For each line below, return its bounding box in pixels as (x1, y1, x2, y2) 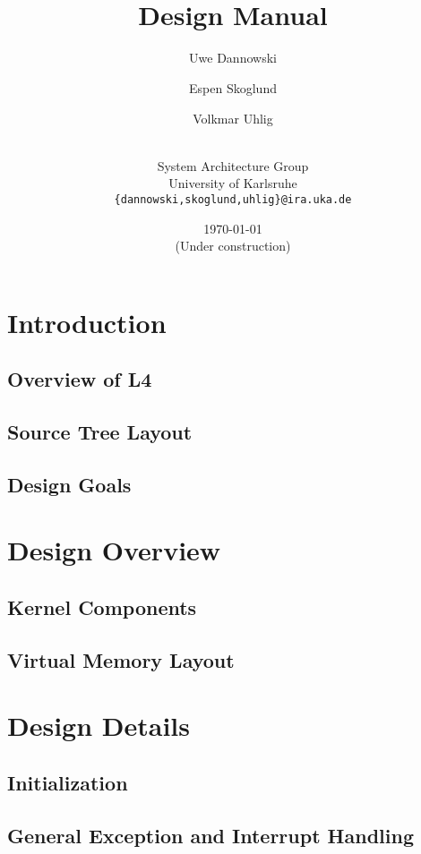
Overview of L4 (7, 365, 152, 393)
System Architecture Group (157, 156, 309, 175)
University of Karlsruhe (168, 174, 297, 192)
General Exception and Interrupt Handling (7, 821, 414, 849)
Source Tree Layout (7, 418, 193, 446)
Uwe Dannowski (189, 48, 277, 67)
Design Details (7, 707, 191, 744)
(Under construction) (175, 236, 291, 255)
